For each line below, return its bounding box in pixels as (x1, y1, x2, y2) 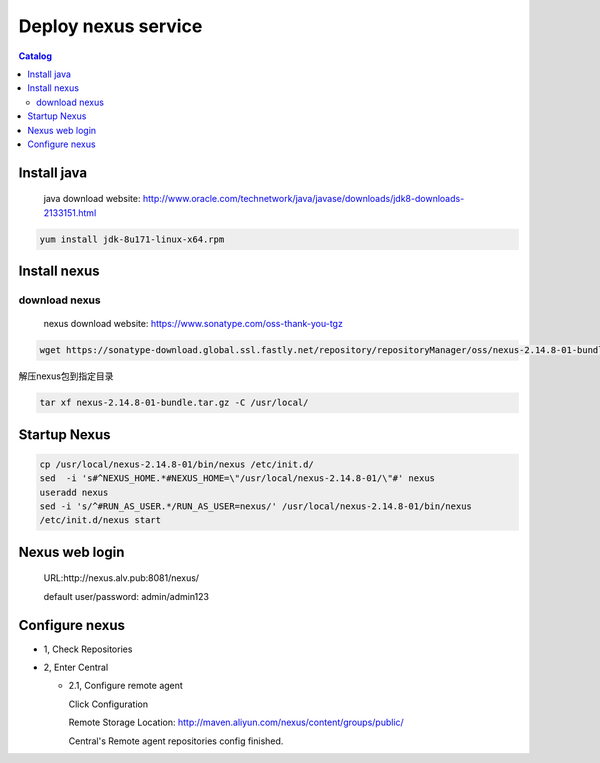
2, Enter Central (43, 661, 109, 674)
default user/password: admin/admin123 (43, 590, 210, 602)
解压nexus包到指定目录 (18, 370, 114, 382)
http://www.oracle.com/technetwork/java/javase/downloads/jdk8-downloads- (142, 193, 465, 205)
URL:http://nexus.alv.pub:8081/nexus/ (43, 572, 200, 584)
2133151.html (43, 206, 97, 219)
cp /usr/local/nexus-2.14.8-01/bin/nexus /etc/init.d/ (39, 458, 314, 470)
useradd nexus (39, 486, 109, 498)
